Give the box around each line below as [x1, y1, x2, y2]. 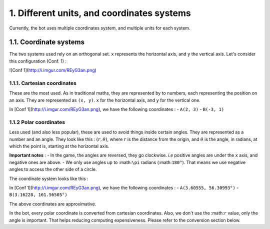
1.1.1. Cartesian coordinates [9, 80, 77, 86]
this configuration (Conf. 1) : [9, 58, 67, 64]
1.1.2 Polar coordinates [9, 118, 65, 125]
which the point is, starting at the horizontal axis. [9, 143, 109, 149]
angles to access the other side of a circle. [9, 166, 97, 172]
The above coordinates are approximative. [9, 200, 96, 207]
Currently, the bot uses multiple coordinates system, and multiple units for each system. [9, 25, 190, 31]
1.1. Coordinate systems [9, 38, 85, 46]
